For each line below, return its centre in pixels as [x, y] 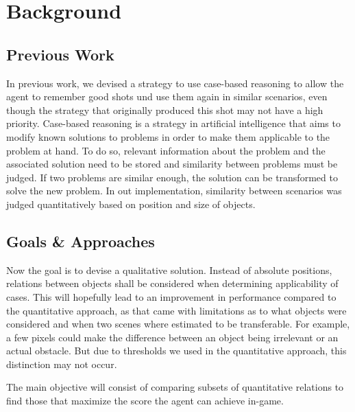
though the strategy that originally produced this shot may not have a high [165, 110]
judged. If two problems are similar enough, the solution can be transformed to [172, 177]
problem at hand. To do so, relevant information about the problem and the [166, 150]
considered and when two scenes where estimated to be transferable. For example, [178, 324]
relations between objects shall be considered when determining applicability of [172, 283]
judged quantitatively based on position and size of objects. [131, 204]
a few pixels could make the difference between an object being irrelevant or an [172, 337]
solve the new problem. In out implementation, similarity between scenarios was [174, 191]
